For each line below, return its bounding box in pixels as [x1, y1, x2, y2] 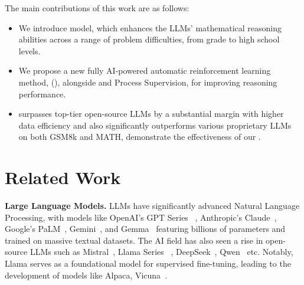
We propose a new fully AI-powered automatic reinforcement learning [18, 64, 271, 77]
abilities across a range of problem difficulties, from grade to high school [18, 33, 280, 45]
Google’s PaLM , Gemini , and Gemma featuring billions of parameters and [5, 222, 286, 235]
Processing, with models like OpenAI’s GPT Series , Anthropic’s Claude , [5, 211, 277, 223]
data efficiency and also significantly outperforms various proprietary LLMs [18, 119, 292, 131]
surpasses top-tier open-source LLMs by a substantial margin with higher [18, 107, 284, 120]
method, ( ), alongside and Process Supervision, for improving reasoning [18, 76, 277, 88]
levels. [18, 44, 41, 57]
